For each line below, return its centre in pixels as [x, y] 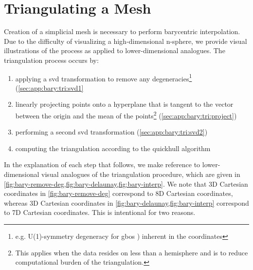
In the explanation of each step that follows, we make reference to [102, 164]
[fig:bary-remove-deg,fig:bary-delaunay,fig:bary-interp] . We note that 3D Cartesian [126, 183]
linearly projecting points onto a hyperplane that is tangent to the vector [124, 104]
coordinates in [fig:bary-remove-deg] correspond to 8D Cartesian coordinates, [118, 193]
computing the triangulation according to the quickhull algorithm [113, 148]
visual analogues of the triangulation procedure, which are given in [141, 174]
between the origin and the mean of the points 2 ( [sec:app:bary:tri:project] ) [126, 115]
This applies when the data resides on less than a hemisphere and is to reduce [132, 252]
